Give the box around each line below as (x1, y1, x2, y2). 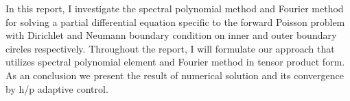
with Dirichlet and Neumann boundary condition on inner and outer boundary (5, 28, 337, 42)
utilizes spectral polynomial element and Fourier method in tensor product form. (5, 55, 345, 69)
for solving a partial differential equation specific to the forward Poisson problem (5, 14, 345, 29)
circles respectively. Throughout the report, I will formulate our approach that (5, 41, 335, 55)
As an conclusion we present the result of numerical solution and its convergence (5, 68, 344, 82)
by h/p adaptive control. (5, 81, 108, 96)
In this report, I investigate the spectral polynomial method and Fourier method (5, 1, 344, 15)
